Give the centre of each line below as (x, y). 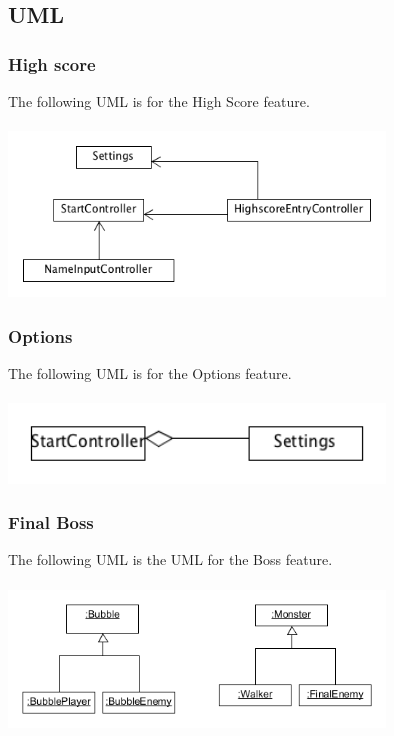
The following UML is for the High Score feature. (159, 101)
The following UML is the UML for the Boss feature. (170, 559)
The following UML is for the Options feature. (150, 373)
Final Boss (51, 522)
